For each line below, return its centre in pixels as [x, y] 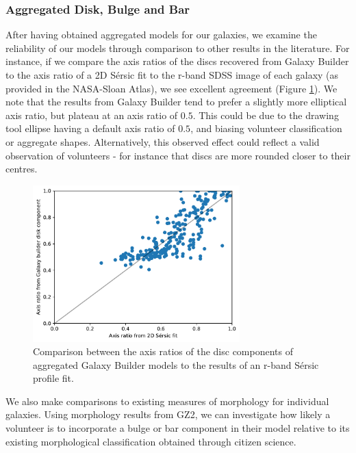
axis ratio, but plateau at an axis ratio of [92, 115]
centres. [22, 169]
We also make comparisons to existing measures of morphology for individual [167, 401]
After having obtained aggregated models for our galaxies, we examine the [161, 35]
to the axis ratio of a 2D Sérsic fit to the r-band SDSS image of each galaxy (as [172, 75]
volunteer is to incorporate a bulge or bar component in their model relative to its [178, 428]
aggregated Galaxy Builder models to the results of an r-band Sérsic [176, 364]
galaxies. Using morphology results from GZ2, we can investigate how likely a [168, 414]
